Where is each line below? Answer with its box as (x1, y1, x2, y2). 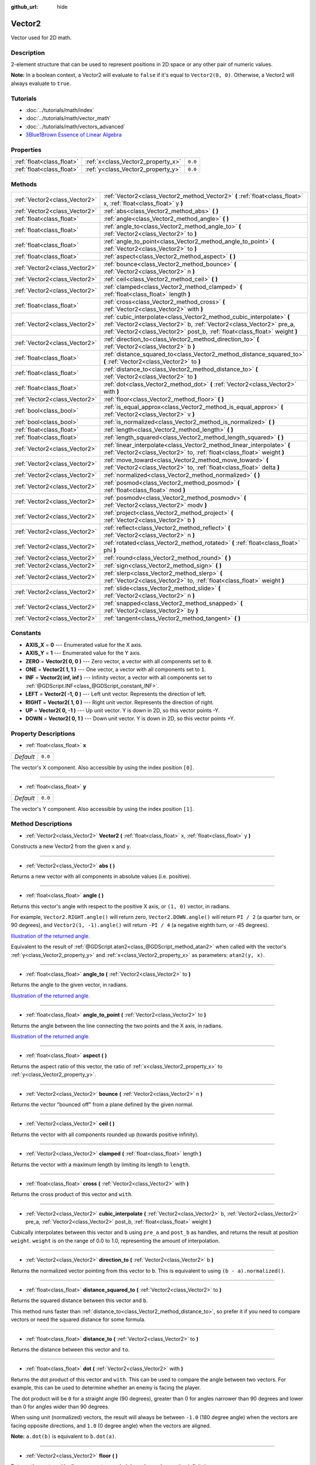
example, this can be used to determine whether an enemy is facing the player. (11, 1384, 201, 1391)
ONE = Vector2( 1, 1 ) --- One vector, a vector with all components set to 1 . (25, 666, 206, 673)
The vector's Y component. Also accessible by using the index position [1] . (11, 805, 194, 812)
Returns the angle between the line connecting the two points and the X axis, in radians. (11, 1022, 223, 1029)
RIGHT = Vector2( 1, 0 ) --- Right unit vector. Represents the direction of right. (25, 699, 214, 706)
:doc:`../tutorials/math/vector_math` (25, 115, 111, 122)
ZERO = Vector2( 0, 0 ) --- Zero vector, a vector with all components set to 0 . (25, 657, 213, 665)
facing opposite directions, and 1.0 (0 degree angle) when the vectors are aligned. (11, 1422, 211, 1429)
